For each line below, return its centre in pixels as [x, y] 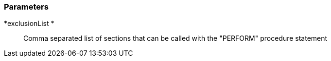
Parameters [26, 7]
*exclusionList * [29, 24]
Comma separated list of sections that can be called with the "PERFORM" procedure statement [175, 38]
